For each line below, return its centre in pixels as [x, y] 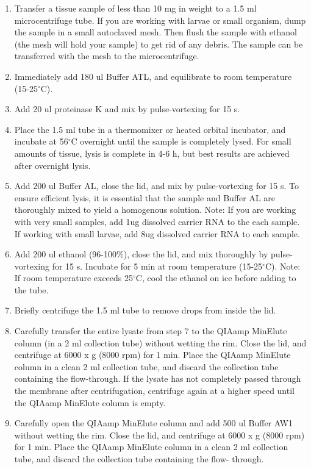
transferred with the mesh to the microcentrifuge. [107, 56]
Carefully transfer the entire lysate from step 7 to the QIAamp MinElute [151, 331]
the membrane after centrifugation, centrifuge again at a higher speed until [154, 391]
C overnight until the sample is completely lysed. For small [181, 141]
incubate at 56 [41, 141]
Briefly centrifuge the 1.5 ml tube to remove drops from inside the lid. [145, 310]
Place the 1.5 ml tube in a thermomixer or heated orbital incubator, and [150, 129]
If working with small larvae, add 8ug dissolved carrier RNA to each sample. [157, 233]
